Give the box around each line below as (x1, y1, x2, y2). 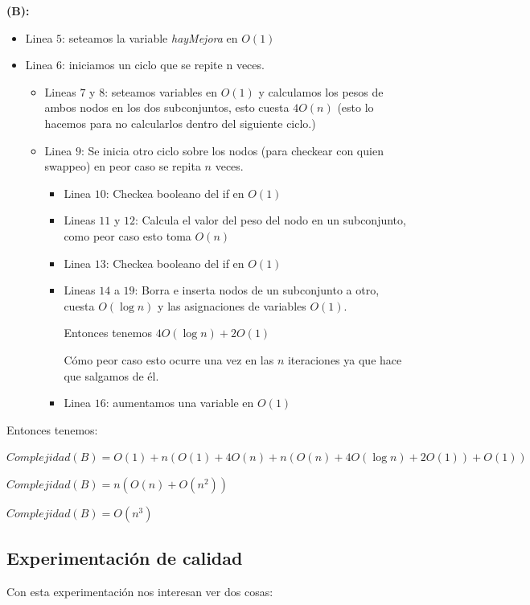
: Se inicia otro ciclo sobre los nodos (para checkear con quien (80, 142, 384, 158)
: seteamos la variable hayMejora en (62, 29, 238, 46)
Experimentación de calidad (6, 545, 243, 570)
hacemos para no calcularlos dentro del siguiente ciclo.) (44, 114, 316, 131)
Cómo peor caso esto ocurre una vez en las (64, 351, 274, 368)
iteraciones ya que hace (287, 351, 402, 368)
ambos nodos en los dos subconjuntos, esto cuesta (44, 99, 290, 116)
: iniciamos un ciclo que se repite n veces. (62, 56, 265, 73)
